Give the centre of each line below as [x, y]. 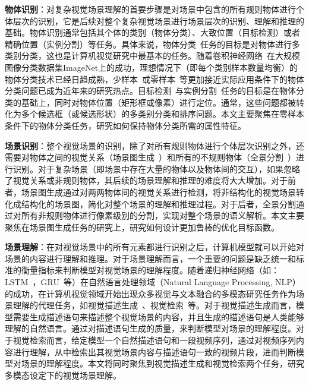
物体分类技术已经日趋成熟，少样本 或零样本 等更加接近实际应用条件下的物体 [154, 79]
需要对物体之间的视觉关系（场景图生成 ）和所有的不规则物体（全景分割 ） [150, 157]
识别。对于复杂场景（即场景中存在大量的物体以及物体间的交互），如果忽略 [156, 168]
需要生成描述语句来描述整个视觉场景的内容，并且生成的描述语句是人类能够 [158, 316]
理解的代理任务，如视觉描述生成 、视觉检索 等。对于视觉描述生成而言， [154, 305]
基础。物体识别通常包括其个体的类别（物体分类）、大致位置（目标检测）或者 [152, 32]
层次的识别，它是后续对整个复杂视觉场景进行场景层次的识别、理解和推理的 [158, 20]
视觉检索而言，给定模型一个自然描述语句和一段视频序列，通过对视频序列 [154, 340]
